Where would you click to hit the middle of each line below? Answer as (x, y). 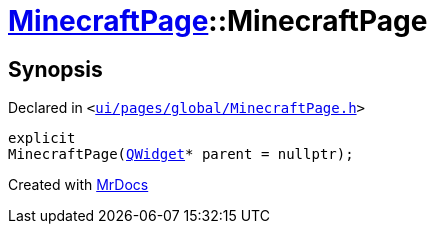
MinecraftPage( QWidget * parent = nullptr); (181, 154)
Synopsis (55, 69)
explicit (42, 138)
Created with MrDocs (78, 185)
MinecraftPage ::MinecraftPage (218, 21)
